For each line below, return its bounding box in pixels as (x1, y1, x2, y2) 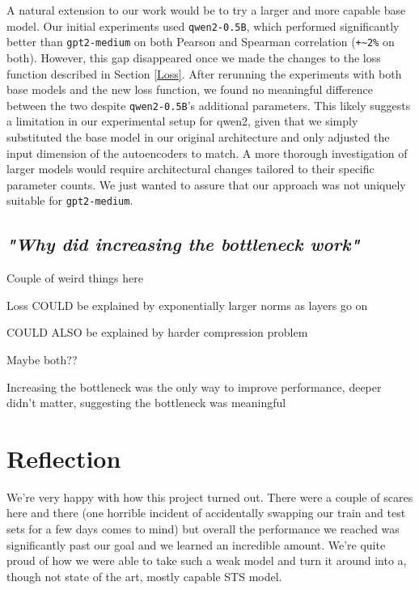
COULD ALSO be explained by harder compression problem (6, 324, 308, 341)
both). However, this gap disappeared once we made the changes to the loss (6, 49, 381, 66)
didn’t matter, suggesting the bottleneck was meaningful (6, 394, 286, 411)
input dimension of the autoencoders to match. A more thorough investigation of (6, 144, 408, 161)
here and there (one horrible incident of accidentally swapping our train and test (6, 504, 406, 521)
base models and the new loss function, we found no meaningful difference (6, 81, 374, 98)
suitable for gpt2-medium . (6, 192, 133, 209)
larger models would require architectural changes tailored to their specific (6, 160, 375, 177)
